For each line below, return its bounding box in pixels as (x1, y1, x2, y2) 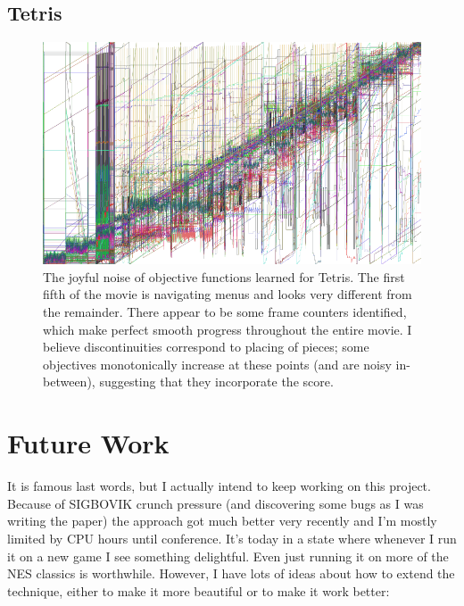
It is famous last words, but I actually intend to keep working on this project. (7, 477, 431, 495)
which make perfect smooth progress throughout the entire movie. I (43, 320, 412, 338)
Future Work (7, 425, 170, 461)
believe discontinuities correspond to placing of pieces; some (43, 337, 369, 356)
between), (43, 372, 95, 391)
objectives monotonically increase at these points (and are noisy (43, 354, 392, 373)
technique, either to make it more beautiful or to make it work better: (7, 581, 390, 600)
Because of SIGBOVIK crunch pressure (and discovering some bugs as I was (7, 494, 424, 512)
